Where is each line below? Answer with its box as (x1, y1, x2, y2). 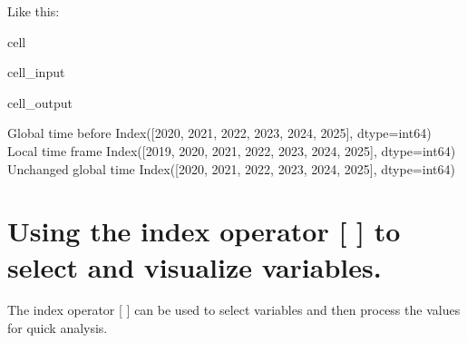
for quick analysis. (7, 318, 108, 338)
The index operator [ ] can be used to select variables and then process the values (7, 300, 461, 319)
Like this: (7, 2, 60, 20)
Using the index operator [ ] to (7, 212, 401, 250)
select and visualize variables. (7, 248, 382, 285)
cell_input (7, 63, 65, 82)
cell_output (7, 93, 73, 112)
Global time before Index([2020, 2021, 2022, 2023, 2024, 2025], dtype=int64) (7, 123, 432, 142)
